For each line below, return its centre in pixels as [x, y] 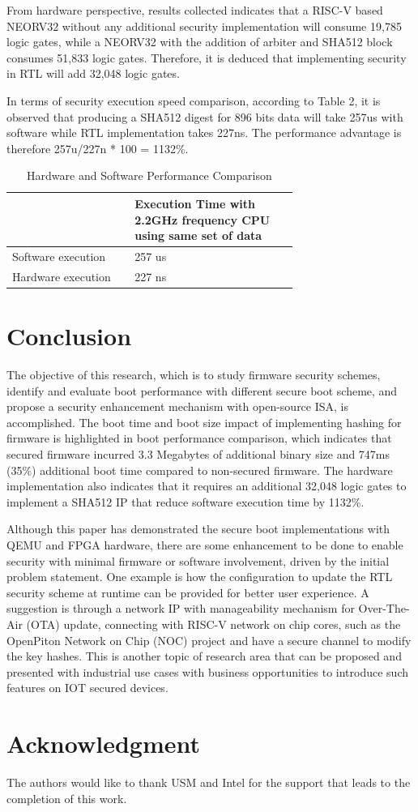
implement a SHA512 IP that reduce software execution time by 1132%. [186, 501]
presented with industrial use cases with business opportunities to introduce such [207, 671]
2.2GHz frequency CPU [203, 219]
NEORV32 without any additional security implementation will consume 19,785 [204, 26]
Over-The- [384, 608]
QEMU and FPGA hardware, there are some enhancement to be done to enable [205, 544]
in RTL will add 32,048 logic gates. [93, 73]
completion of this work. [67, 798]
